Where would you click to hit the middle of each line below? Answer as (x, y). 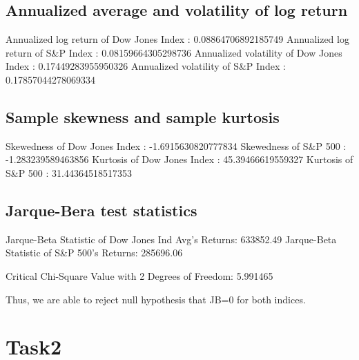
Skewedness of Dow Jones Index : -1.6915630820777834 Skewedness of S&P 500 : (176, 145)
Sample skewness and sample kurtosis (143, 116)
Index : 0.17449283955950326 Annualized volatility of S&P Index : (146, 66)
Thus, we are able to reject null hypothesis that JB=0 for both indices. (156, 299)
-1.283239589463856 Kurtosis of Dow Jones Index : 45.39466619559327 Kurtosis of (179, 159)
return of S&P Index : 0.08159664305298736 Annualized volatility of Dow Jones (174, 52)
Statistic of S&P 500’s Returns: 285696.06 (94, 253)
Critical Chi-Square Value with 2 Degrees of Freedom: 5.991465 (139, 275)
